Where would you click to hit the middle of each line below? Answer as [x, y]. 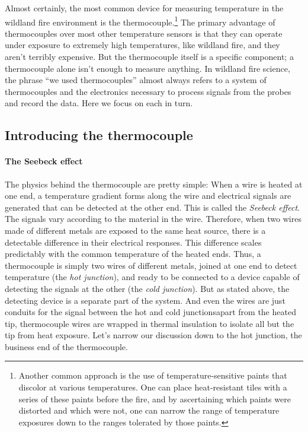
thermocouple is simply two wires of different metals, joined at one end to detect [151, 265]
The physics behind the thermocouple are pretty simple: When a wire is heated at [154, 184]
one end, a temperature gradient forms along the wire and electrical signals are [148, 196]
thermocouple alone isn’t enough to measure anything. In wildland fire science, [147, 68]
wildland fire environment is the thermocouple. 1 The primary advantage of [140, 21]
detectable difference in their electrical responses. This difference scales [133, 242]
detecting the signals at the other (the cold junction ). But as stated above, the [147, 288]
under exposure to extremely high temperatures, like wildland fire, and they [142, 45]
